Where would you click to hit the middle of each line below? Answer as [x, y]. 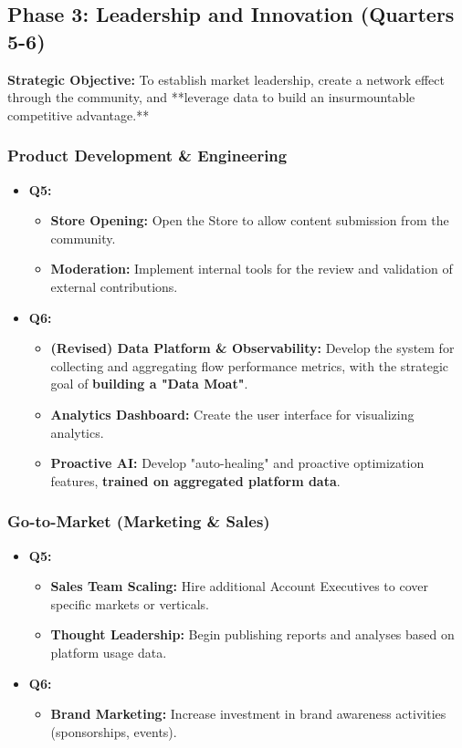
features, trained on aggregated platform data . [195, 480]
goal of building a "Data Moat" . [149, 384]
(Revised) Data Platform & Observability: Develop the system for [252, 348]
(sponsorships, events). [114, 731]
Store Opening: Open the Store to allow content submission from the [250, 220]
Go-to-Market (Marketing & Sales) [139, 521]
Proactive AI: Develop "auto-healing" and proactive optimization [237, 463]
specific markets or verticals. [130, 603]
